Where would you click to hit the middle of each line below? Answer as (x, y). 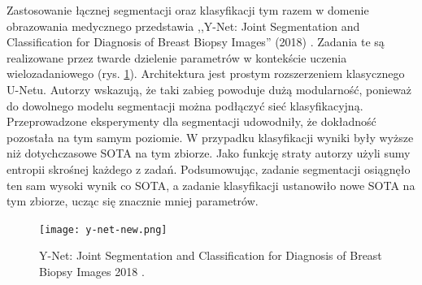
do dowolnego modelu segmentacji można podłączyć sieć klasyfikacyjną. (185, 105)
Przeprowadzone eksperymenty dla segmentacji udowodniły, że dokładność (191, 121)
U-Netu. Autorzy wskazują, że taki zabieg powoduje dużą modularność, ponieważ (209, 89)
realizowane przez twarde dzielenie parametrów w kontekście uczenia (177, 57)
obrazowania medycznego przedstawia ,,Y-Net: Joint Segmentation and (183, 26)
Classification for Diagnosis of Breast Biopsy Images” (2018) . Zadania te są (196, 42)
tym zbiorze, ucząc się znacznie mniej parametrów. (133, 201)
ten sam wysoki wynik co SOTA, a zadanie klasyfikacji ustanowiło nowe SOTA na (211, 185)
